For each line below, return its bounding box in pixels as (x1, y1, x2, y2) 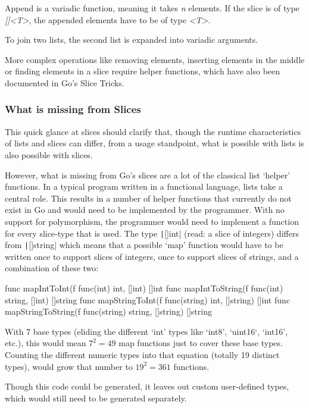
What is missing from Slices (5, 102, 141, 117)
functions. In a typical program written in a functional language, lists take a (5, 180, 283, 193)
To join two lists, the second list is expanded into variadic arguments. (5, 33, 258, 46)
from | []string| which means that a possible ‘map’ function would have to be (5, 238, 283, 251)
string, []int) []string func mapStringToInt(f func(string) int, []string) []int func (5, 293, 290, 306)
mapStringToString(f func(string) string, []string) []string (5, 305, 212, 318)
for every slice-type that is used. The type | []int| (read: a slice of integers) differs (5, 227, 299, 239)
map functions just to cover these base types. (118, 337, 283, 349)
